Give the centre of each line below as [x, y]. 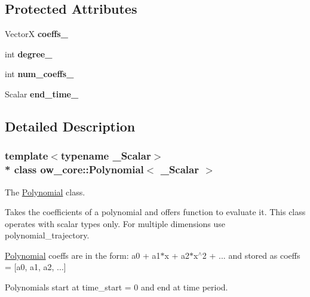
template [27, 156]
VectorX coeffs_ [36, 34]
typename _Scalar [106, 156]
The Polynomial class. [45, 192]
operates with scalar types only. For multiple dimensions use [115, 223]
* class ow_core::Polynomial [74, 169]
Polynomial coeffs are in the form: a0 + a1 [83, 255]
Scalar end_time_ [42, 94]
